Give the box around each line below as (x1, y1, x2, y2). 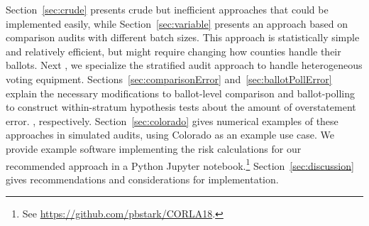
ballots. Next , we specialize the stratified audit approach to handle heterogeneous (6, 58, 363, 72)
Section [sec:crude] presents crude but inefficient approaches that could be (6, 2, 329, 16)
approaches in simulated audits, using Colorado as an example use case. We (6, 127, 334, 142)
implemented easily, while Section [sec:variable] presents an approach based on (6, 16, 348, 31)
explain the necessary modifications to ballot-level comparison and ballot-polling (6, 85, 355, 100)
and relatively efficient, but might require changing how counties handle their (6, 43, 341, 58)
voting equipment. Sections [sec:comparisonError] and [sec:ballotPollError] (6, 71, 332, 86)
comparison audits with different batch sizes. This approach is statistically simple (6, 30, 360, 45)
